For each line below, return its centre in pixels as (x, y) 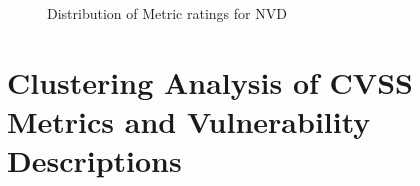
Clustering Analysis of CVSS (210, 81)
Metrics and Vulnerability (189, 120)
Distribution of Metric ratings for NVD (167, 13)
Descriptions (94, 160)
